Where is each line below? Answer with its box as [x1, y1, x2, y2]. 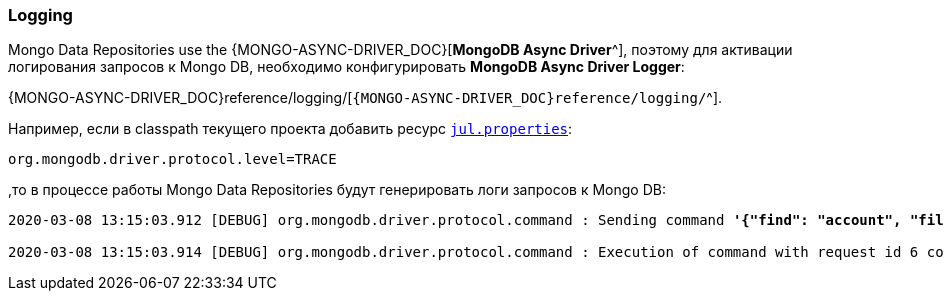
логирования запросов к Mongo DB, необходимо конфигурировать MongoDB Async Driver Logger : [8, 58, 685, 76]
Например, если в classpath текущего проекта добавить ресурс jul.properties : [8, 120, 573, 138]
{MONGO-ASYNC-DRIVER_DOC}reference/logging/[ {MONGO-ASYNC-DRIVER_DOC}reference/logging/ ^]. [8, 89, 723, 107]
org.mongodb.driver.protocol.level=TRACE [8, 151, 337, 168]
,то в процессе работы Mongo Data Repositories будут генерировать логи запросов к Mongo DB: [8, 181, 666, 199]
